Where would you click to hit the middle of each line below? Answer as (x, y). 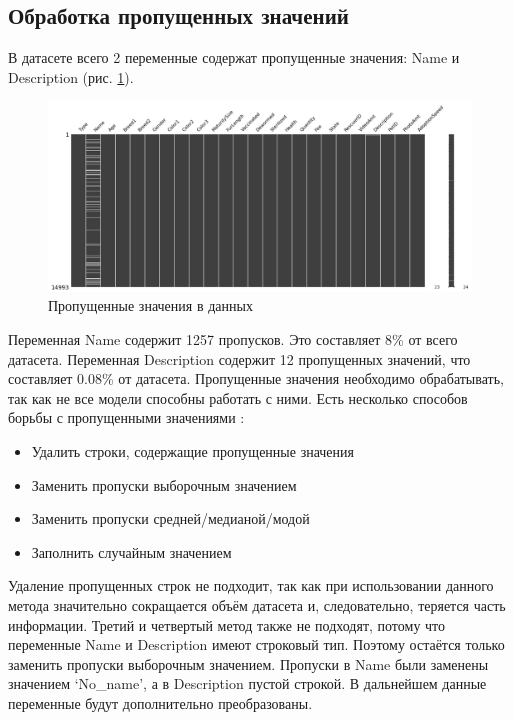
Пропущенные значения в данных (150, 305)
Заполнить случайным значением (131, 551)
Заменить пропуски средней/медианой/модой (170, 518)
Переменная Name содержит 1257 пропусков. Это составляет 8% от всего (233, 339)
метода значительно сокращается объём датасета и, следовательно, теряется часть (257, 604)
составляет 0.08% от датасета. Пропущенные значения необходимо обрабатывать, (256, 378)
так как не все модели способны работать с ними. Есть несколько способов (238, 397)
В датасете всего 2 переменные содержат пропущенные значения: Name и (234, 57)
